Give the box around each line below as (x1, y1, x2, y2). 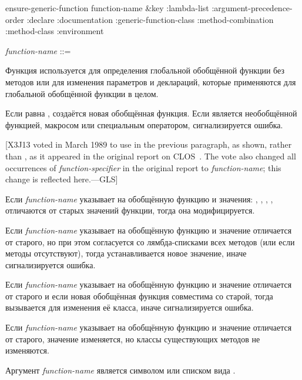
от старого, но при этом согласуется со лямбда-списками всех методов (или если (5, 235, 295, 248)
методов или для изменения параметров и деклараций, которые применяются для (5, 75, 296, 88)
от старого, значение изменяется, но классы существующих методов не (5, 332, 260, 345)
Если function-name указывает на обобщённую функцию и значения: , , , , (5, 192, 273, 205)
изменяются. (5, 344, 49, 356)
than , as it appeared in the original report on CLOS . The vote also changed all (5, 149, 296, 162)
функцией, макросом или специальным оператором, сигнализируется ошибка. (5, 118, 283, 131)
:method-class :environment (5, 25, 104, 37)
